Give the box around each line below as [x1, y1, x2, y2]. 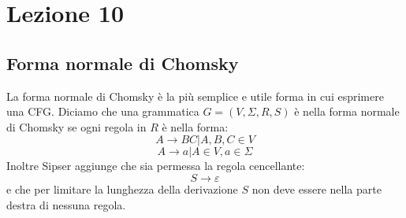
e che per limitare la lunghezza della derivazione [6, 180, 238, 197]
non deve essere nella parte [251, 180, 382, 197]
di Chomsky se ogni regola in [6, 118, 147, 135]
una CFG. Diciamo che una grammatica [6, 103, 199, 120]
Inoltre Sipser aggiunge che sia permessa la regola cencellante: [6, 157, 305, 174]
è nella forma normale [294, 103, 400, 120]
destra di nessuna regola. [6, 196, 126, 212]
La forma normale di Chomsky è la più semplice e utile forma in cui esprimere [6, 87, 384, 104]
